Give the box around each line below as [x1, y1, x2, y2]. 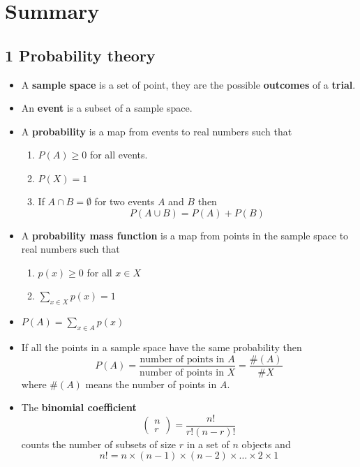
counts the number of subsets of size [21, 436, 177, 451]
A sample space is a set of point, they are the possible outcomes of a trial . [21, 77, 356, 91]
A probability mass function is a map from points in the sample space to [21, 228, 349, 242]
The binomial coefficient [21, 400, 137, 415]
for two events [94, 193, 155, 208]
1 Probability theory [5, 44, 156, 66]
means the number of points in [85, 376, 217, 391]
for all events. [89, 147, 148, 162]
